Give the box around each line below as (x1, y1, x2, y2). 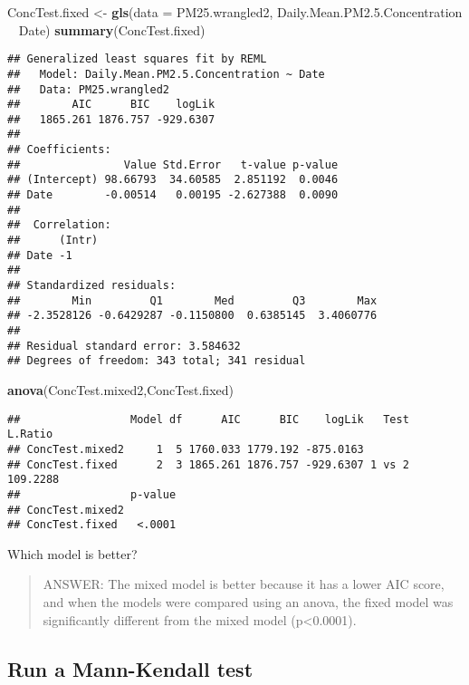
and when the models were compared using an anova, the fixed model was (43, 593, 454, 611)
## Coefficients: (7, 143, 111, 157)
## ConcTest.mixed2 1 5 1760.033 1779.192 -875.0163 (7, 442, 364, 456)
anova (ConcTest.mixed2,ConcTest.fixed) (7, 380, 234, 399)
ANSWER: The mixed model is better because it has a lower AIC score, (43, 574, 445, 593)
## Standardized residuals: (7, 279, 177, 293)
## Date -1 (7, 248, 72, 262)
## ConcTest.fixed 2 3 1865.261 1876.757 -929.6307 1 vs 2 (7, 458, 409, 471)
